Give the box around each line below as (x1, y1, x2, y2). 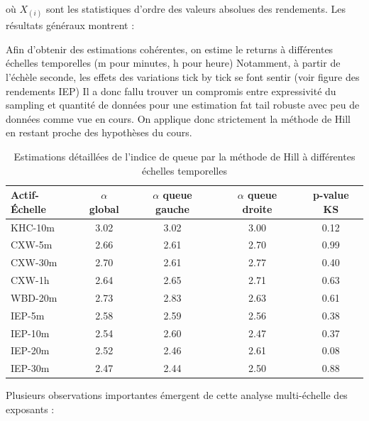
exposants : (6, 402, 55, 416)
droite (242, 201, 272, 216)
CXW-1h (11, 273, 50, 288)
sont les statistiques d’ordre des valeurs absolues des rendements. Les (46, 1, 346, 16)
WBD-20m (11, 290, 57, 305)
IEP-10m (11, 325, 50, 340)
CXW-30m (11, 255, 57, 270)
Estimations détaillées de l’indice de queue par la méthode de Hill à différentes (13, 148, 356, 163)
